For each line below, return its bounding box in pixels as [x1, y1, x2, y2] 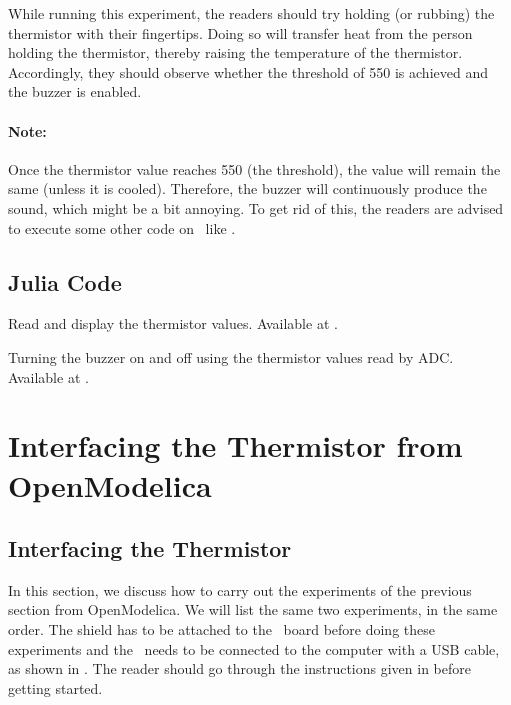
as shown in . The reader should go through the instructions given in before [8, 658, 471, 679]
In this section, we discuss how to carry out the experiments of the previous [8, 579, 472, 600]
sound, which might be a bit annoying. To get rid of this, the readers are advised [8, 197, 504, 218]
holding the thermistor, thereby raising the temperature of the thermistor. [8, 42, 463, 63]
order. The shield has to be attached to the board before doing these [8, 619, 435, 640]
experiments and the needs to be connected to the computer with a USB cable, [8, 638, 500, 659]
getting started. [8, 677, 103, 698]
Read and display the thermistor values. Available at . [8, 313, 338, 334]
